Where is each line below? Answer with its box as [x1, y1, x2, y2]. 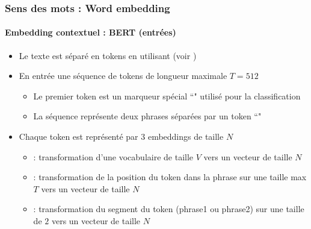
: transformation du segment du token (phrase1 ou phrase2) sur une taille [33, 202, 304, 215]
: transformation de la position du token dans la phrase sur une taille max [33, 171, 307, 183]
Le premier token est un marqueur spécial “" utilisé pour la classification [33, 89, 301, 102]
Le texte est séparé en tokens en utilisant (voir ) [19, 49, 197, 61]
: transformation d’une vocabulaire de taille [33, 150, 194, 163]
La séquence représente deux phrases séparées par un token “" [33, 110, 262, 122]
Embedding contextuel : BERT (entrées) [5, 26, 176, 39]
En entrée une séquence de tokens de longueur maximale [19, 69, 227, 82]
